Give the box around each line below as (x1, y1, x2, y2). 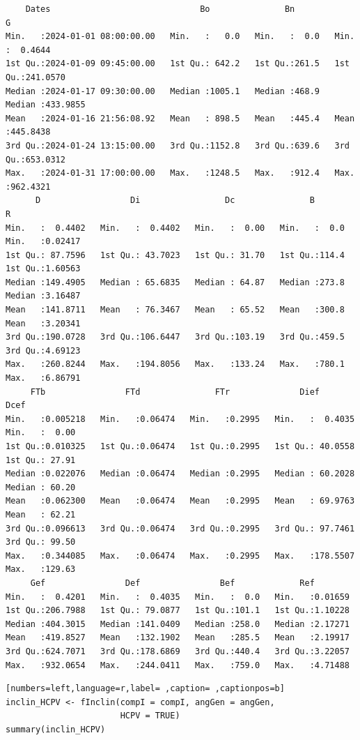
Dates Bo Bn (25, 4, 295, 14)
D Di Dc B (35, 195, 315, 206)
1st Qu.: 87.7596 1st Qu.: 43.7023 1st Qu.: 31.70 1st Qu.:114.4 (6, 250, 345, 260)
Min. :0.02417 (6, 236, 81, 247)
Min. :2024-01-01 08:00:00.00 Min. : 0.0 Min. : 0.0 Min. (6, 31, 355, 42)
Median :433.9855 (6, 100, 86, 110)
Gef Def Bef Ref (30, 577, 315, 588)
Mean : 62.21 (6, 509, 76, 520)
